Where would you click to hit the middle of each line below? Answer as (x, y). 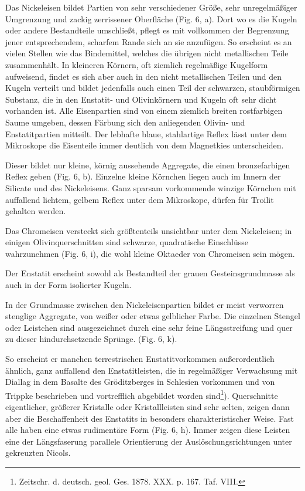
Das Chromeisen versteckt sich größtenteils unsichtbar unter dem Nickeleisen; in (149, 230)
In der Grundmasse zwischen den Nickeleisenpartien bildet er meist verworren (145, 304)
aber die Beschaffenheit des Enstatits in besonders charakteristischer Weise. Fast (150, 418)
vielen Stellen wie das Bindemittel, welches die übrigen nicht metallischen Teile (147, 53)
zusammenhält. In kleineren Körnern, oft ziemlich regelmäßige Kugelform (137, 64)
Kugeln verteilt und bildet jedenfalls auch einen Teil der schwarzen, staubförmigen (153, 88)
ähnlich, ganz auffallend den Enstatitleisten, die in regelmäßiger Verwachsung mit (152, 370)
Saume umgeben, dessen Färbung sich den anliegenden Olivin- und (125, 122)
